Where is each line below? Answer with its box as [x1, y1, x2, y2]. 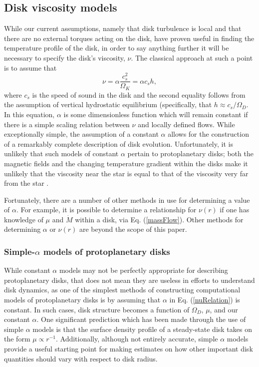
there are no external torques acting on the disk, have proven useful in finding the [4, 33, 255, 43]
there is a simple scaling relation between [4, 119, 130, 129]
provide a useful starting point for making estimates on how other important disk [4, 343, 253, 354]
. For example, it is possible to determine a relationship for [16, 204, 197, 215]
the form [4, 333, 30, 344]
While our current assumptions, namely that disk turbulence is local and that [4, 23, 242, 34]
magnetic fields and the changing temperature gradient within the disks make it [4, 158, 248, 168]
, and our [210, 304, 238, 314]
